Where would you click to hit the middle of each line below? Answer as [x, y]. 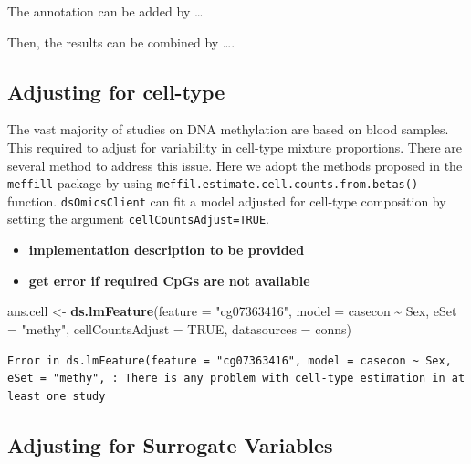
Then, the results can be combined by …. [121, 42]
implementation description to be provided [167, 250]
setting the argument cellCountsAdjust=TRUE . [138, 219]
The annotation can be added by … [105, 11]
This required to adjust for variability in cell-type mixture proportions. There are [235, 147]
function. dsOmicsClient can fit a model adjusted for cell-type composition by [227, 200]
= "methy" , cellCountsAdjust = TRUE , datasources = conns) [179, 328]
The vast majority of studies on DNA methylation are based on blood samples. [228, 129]
